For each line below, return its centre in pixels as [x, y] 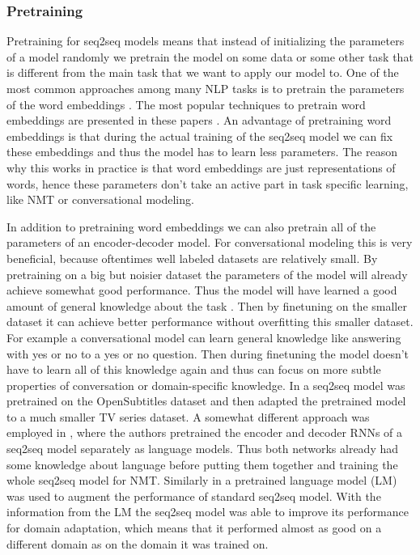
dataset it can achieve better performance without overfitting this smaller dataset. [210, 322]
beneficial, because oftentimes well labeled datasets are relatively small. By [192, 258]
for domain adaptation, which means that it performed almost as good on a [194, 528]
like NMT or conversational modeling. [100, 199]
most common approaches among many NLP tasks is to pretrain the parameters [206, 88]
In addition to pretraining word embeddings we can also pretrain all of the [191, 226]
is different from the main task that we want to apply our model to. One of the [203, 72]
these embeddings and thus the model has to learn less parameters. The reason [202, 152]
